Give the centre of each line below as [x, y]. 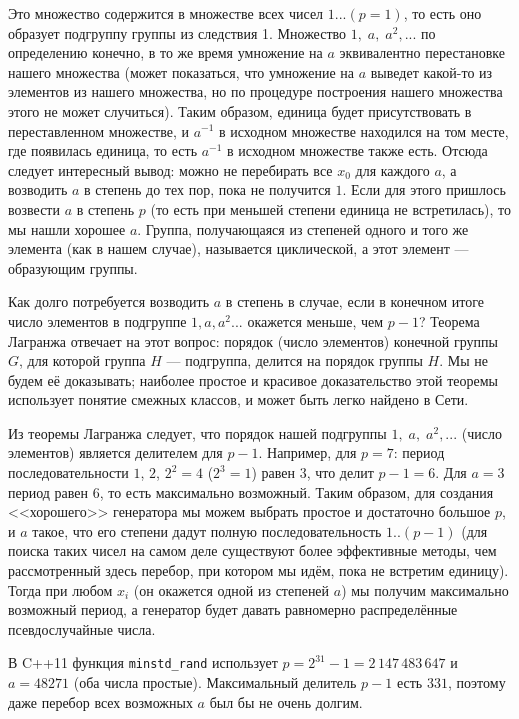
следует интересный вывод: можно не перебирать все [170, 169]
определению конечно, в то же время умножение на [165, 52]
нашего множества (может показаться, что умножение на [181, 71]
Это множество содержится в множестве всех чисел [166, 13]
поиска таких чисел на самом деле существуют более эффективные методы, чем [252, 550]
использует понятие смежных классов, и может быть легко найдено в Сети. [238, 399]
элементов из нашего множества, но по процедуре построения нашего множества [255, 91]
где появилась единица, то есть [103, 150]
